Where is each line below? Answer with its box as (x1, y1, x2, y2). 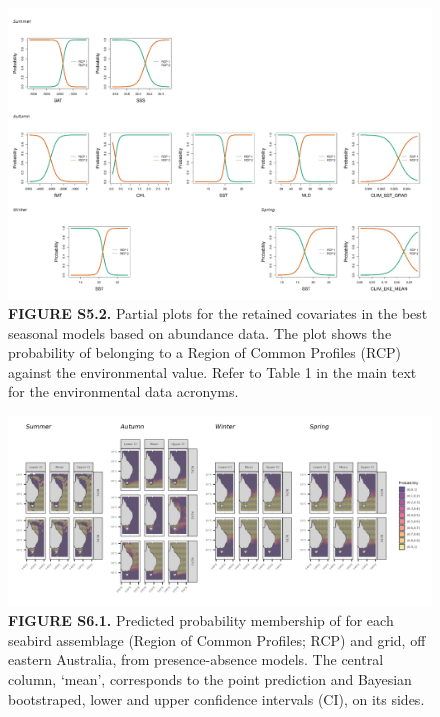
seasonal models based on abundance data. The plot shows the (8, 322, 392, 343)
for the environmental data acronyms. (8, 381, 239, 402)
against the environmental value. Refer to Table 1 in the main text (8, 361, 417, 382)
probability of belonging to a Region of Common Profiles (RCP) (8, 342, 401, 363)
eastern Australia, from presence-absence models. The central (8, 649, 384, 670)
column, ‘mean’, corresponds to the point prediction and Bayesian (8, 668, 412, 689)
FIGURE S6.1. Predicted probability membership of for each (8, 610, 394, 631)
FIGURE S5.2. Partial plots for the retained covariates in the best (8, 303, 428, 324)
